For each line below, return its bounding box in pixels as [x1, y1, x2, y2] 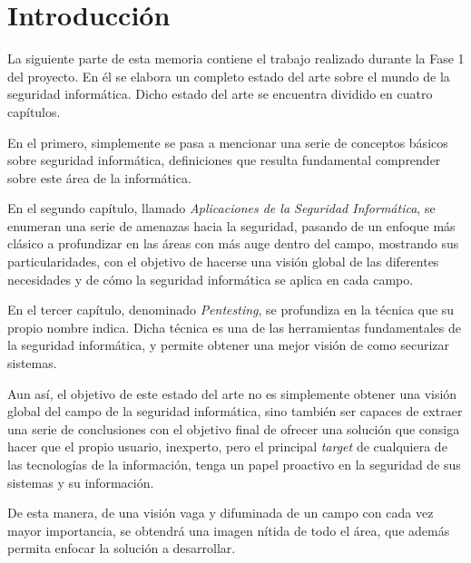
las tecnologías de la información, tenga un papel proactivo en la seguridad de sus [7, 455, 461, 473]
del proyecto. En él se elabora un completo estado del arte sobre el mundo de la [7, 66, 450, 85]
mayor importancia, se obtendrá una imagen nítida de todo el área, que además [7, 520, 450, 539]
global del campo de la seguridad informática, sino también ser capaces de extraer [7, 402, 463, 421]
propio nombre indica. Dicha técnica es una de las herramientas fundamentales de [7, 317, 461, 336]
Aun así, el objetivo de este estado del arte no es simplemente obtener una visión [7, 383, 457, 403]
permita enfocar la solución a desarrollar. [7, 539, 236, 558]
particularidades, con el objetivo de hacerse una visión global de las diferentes [7, 252, 439, 271]
